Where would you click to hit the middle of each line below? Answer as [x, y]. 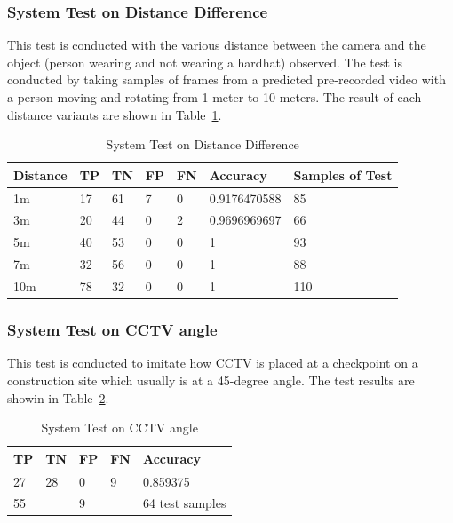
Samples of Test [343, 174]
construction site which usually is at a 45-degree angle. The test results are [211, 380]
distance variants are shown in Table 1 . [115, 114]
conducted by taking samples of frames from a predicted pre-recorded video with [226, 79]
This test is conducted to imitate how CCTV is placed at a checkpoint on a [213, 363]
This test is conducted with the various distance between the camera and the [217, 45]
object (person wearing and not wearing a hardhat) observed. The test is [205, 62]
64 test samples [184, 503]
